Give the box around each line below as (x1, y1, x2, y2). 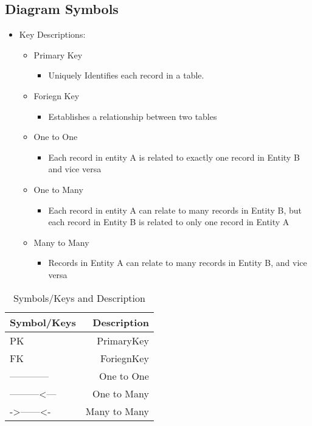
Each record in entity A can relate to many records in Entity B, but (48, 203, 302, 216)
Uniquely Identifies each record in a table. (48, 69, 204, 82)
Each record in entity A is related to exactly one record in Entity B (48, 150, 300, 163)
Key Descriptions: (19, 28, 86, 41)
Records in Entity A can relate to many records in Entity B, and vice (48, 256, 307, 269)
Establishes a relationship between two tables (48, 110, 217, 122)
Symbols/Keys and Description (13, 290, 145, 305)
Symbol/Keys (10, 315, 76, 329)
